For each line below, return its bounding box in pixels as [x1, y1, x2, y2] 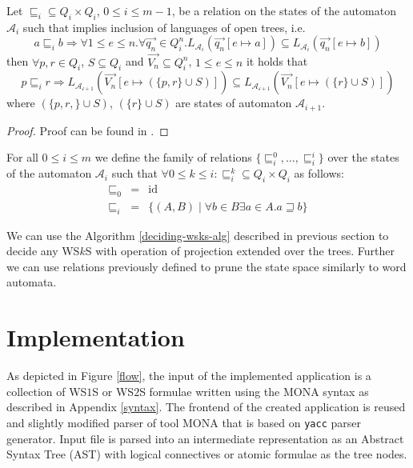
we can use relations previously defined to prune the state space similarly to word [6, 258, 407, 274]
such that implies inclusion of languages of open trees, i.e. [22, 18, 306, 35]
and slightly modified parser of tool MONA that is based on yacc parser [6, 414, 362, 430]
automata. [6, 274, 57, 290]
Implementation [6, 321, 185, 354]
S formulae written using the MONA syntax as [139, 382, 369, 399]
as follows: [294, 165, 344, 182]
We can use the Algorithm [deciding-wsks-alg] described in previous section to [6, 226, 389, 243]
